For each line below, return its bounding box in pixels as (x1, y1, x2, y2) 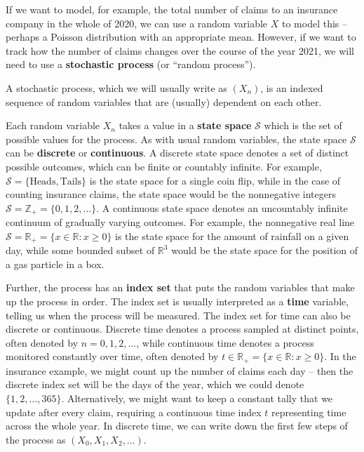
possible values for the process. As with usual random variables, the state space (6, 131, 347, 146)
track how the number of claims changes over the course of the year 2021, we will (6, 43, 354, 58)
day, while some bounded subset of (6, 243, 155, 258)
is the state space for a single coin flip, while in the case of (89, 173, 341, 187)
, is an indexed (260, 80, 323, 95)
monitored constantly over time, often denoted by (6, 349, 219, 364)
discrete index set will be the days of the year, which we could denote (6, 377, 304, 392)
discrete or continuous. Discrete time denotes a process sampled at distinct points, (6, 321, 359, 336)
